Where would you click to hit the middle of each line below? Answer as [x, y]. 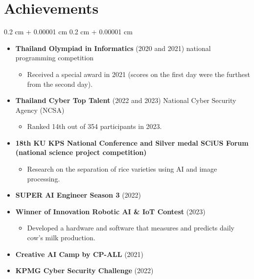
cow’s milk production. [61, 238]
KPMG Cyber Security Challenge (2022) [84, 270]
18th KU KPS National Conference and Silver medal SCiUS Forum [132, 142]
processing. [44, 178]
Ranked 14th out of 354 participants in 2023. [94, 126]
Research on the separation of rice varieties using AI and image [122, 169]
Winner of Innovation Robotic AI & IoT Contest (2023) [110, 211]
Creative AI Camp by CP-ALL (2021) [80, 254]
